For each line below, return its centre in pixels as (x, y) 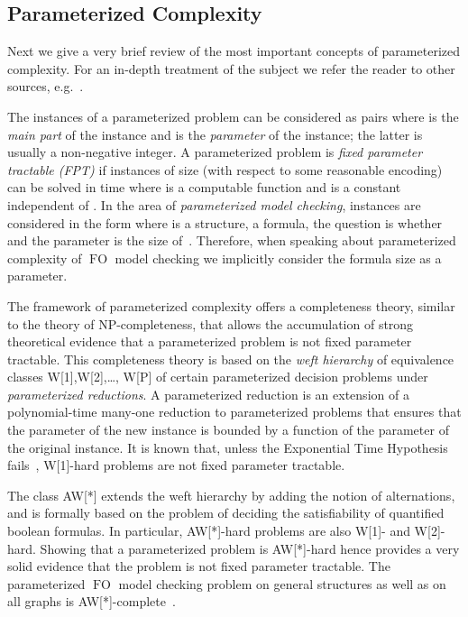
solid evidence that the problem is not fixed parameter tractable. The (199, 566)
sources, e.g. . (46, 86)
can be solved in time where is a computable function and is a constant (204, 187)
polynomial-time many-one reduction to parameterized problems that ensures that (234, 412)
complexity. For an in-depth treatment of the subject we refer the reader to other (231, 68)
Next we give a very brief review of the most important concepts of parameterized (234, 51)
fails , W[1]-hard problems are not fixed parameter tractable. (176, 465)
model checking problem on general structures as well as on (282, 583)
